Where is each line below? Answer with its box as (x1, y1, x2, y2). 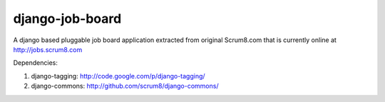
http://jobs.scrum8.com (13, 45, 83, 53)
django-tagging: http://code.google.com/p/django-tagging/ (31, 71, 206, 80)
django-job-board (13, 11, 122, 26)
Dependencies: (13, 58, 58, 67)
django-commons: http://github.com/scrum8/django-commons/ (31, 82, 219, 91)
